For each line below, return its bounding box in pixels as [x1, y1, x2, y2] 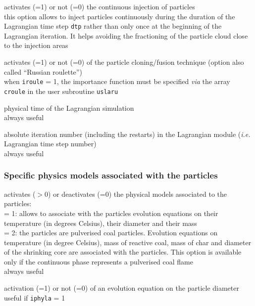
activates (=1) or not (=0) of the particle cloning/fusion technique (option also [4, 57, 244, 67]
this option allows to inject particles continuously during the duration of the [4, 11, 235, 21]
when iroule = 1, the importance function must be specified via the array [4, 76, 230, 87]
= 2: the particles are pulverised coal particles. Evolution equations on [4, 227, 218, 238]
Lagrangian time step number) [4, 138, 97, 149]
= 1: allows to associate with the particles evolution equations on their [4, 208, 218, 218]
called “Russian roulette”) [4, 66, 82, 77]
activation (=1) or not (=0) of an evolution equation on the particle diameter [4, 283, 239, 293]
